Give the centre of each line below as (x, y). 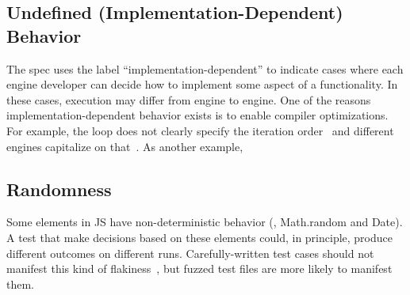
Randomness (59, 189)
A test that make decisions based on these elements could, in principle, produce (200, 237)
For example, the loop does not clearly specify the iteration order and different (200, 130)
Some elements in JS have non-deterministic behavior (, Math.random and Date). (205, 222)
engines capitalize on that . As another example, (125, 146)
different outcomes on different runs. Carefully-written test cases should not (190, 253)
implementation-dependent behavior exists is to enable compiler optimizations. (197, 115)
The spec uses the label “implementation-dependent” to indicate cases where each (205, 68)
